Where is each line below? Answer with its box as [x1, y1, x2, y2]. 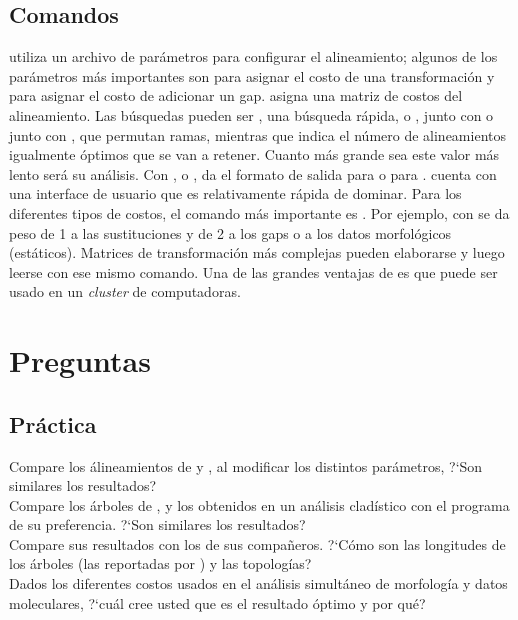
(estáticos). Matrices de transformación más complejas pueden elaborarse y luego [9, 242, 505, 263]
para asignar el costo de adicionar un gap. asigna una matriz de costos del [9, 85, 463, 106]
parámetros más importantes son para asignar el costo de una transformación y [9, 65, 495, 86]
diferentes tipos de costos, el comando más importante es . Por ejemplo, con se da [9, 202, 510, 223]
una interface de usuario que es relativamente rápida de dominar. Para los [9, 183, 462, 204]
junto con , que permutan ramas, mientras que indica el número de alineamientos [9, 124, 506, 145]
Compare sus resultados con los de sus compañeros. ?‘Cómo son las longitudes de [9, 533, 506, 554]
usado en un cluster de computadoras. [9, 281, 241, 302]
